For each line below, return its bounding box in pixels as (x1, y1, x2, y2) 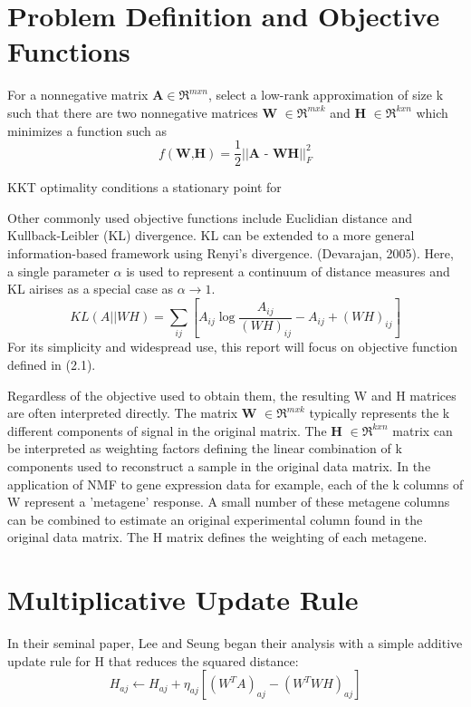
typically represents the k (309, 403, 450, 422)
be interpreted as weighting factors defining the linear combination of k (7, 439, 402, 458)
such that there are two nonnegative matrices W (7, 102, 278, 121)
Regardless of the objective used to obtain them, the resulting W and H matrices (7, 385, 457, 404)
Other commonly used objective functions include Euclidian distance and (7, 208, 412, 227)
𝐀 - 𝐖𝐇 (248, 147, 300, 160)
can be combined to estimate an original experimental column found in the (7, 509, 423, 528)
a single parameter (7, 261, 110, 280)
